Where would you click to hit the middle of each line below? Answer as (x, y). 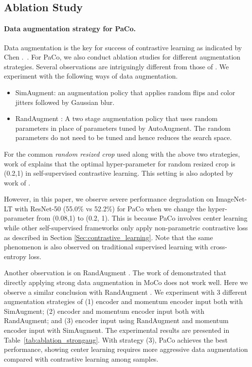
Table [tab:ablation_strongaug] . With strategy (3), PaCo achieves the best (116, 339)
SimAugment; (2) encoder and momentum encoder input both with (104, 311)
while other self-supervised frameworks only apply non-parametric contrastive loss (126, 228)
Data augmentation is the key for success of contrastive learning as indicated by (123, 47)
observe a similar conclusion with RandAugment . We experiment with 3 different (126, 292)
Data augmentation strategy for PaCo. (70, 29)
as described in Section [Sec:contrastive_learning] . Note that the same (108, 237)
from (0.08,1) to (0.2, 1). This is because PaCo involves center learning (142, 218)
